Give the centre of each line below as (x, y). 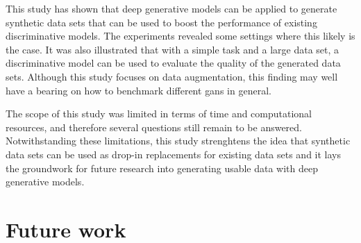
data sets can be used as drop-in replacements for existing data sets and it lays (173, 154)
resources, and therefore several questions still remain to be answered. (154, 127)
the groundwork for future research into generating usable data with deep (162, 168)
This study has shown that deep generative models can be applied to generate (171, 8)
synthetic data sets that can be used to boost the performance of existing (161, 22)
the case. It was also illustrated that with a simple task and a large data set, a (173, 49)
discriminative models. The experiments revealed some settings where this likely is (180, 36)
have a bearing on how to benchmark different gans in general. (138, 90)
